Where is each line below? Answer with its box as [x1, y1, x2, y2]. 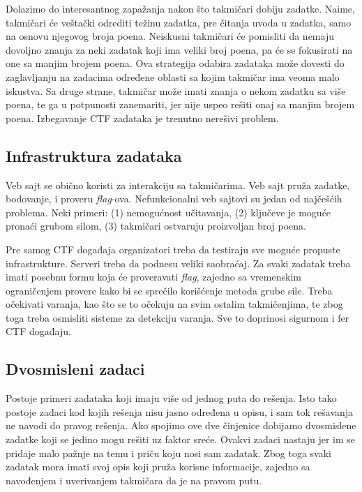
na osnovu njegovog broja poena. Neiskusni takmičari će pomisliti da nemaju [6, 29, 334, 43]
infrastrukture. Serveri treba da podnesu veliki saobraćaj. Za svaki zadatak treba [6, 255, 351, 270]
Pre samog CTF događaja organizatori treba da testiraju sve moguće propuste [6, 241, 340, 256]
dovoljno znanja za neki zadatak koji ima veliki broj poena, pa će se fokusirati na [6, 42, 353, 57]
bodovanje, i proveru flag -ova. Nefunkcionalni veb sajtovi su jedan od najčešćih [6, 191, 342, 206]
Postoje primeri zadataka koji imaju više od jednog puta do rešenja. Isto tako [6, 391, 337, 405]
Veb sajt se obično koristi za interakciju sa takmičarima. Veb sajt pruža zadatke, [6, 177, 350, 192]
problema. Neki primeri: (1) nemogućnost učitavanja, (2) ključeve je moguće [6, 204, 331, 219]
